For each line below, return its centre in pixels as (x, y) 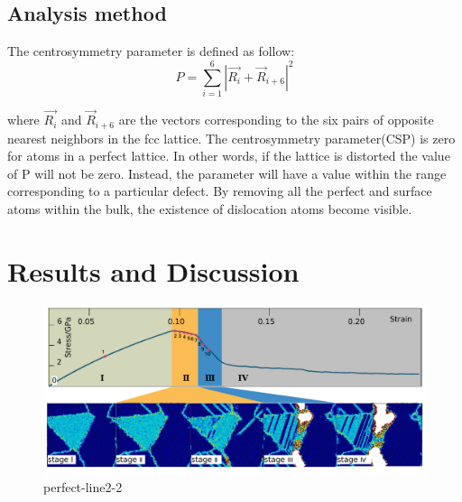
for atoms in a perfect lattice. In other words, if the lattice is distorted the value (229, 156)
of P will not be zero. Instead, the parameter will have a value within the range (227, 173)
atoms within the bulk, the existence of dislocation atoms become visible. (210, 208)
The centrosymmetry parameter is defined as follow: (151, 51)
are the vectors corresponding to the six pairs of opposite (276, 120)
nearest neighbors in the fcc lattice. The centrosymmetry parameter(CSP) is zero (231, 138)
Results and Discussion (153, 270)
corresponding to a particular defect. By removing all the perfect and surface (220, 191)
